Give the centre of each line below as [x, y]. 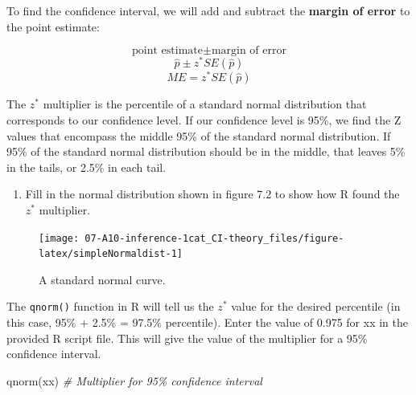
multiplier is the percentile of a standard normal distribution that [205, 104]
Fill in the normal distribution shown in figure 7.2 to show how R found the [212, 194]
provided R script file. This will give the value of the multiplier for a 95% [187, 338]
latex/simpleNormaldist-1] [111, 254]
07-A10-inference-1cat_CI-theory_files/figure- [214, 238]
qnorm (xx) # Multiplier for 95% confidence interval [134, 380]
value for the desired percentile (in [316, 306]
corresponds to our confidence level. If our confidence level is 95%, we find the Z [204, 119]
